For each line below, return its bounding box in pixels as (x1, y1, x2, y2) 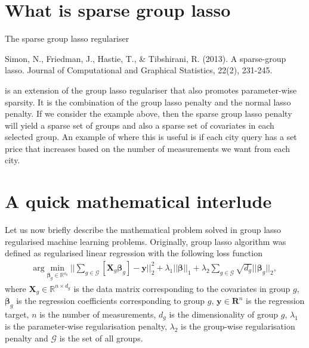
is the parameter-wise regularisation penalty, (5, 320, 167, 333)
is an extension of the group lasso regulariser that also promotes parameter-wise (5, 83, 297, 96)
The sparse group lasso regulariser (5, 32, 129, 45)
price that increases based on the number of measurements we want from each (5, 142, 291, 154)
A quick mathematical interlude (5, 189, 272, 213)
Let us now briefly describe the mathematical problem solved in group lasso (5, 223, 282, 236)
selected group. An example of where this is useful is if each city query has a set (5, 130, 297, 143)
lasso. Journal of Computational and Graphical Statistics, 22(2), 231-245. (5, 64, 273, 76)
